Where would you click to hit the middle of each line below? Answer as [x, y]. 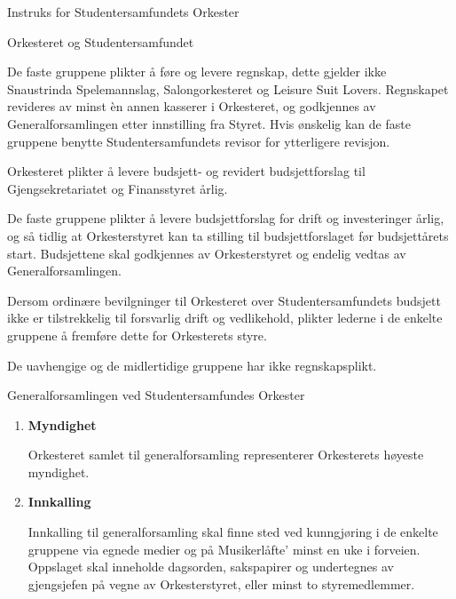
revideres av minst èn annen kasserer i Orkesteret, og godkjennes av [192, 106]
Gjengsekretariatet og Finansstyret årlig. [118, 188]
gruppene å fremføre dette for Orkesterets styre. [137, 335]
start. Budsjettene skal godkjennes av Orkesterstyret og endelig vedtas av [207, 253]
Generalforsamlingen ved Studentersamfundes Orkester [156, 395]
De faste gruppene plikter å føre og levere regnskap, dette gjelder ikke [197, 72]
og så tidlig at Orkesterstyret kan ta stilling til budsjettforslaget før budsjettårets [228, 235]
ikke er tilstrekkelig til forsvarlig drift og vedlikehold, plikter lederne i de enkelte [225, 318]
